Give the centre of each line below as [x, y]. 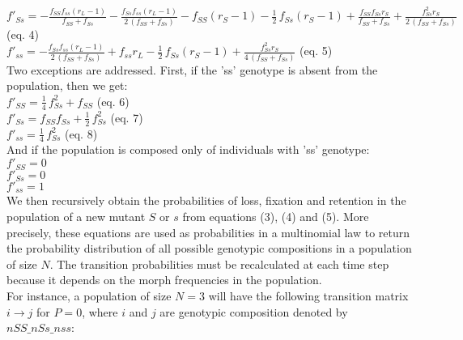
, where [100, 311]
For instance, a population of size [89, 295]
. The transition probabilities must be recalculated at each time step [219, 263]
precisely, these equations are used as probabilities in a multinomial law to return [208, 232]
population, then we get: [67, 85]
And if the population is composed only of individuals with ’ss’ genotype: [188, 149]
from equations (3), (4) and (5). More [276, 216]
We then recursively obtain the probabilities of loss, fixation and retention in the [206, 200]
